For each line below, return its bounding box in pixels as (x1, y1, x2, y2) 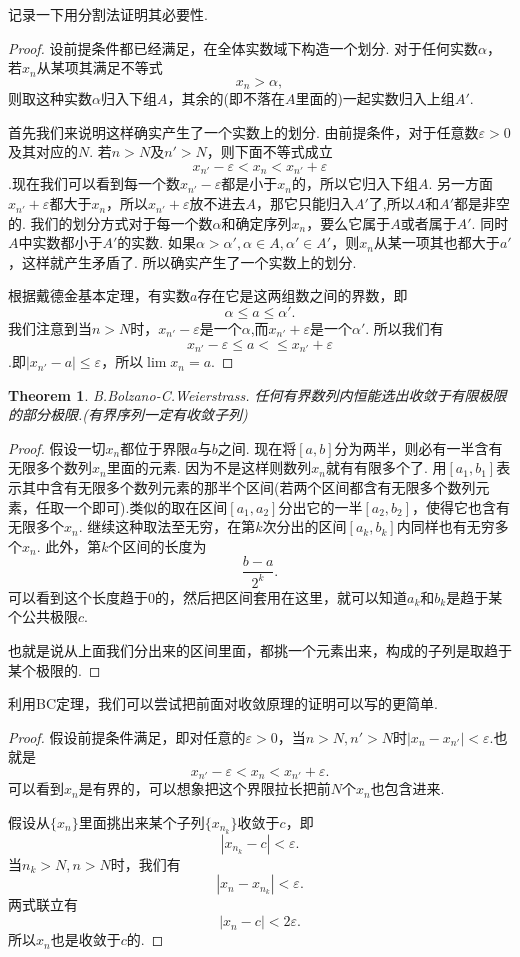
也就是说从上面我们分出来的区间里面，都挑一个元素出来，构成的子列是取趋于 (8, 640, 512, 661)
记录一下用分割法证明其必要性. (8, 4, 208, 24)
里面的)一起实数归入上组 (295, 88, 455, 109)
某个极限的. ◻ (8, 659, 101, 680)
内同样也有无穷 (396, 516, 495, 537)
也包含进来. (370, 778, 445, 799)
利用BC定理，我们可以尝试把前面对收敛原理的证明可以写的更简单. (8, 693, 438, 714)
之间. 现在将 (217, 437, 297, 458)
